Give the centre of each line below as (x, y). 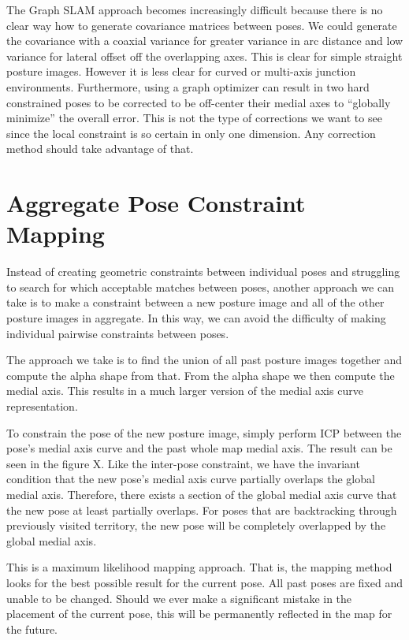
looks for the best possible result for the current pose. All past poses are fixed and (204, 582)
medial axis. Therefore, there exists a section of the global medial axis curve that (202, 494)
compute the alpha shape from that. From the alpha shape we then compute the (201, 375)
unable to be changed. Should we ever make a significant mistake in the (179, 598)
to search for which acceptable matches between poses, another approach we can (200, 287)
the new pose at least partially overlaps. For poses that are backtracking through (202, 510)
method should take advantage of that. (100, 149)
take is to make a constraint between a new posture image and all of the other (195, 302)
